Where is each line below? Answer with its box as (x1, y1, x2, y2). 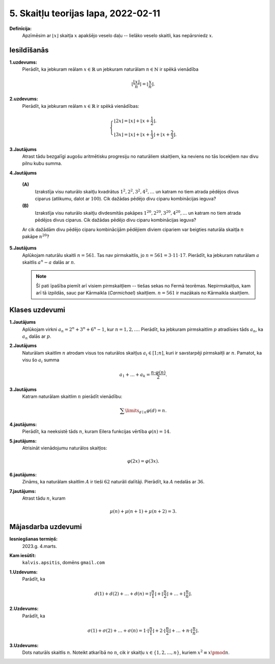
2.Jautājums (9, 342, 37, 349)
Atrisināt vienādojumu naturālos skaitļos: (22, 445, 107, 451)
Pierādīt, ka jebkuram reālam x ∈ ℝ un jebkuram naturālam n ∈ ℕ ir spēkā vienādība (22, 66, 199, 72)
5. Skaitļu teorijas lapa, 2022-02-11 (9, 8, 160, 19)
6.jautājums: (9, 471, 37, 478)
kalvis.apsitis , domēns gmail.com (22, 560, 105, 566)
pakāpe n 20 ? (22, 233, 49, 239)
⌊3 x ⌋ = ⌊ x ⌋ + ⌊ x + (114, 131, 150, 137)
